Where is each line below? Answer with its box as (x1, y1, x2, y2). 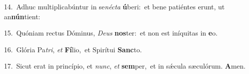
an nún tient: (4, 11, 40, 21)
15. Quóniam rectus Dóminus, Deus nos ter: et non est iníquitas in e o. (4, 28, 218, 38)
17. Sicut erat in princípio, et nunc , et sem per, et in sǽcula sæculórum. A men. (4, 61, 246, 71)
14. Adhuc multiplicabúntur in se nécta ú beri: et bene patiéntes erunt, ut (4, 1, 225, 11)
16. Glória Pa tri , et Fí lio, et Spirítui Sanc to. (4, 44, 142, 54)
